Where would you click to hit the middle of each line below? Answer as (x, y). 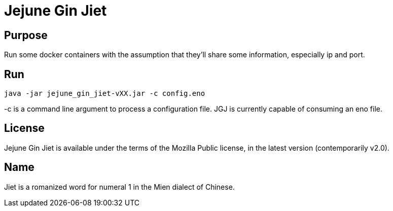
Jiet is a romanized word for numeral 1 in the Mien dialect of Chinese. (119, 187)
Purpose (26, 35)
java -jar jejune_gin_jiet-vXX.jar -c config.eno (105, 94)
